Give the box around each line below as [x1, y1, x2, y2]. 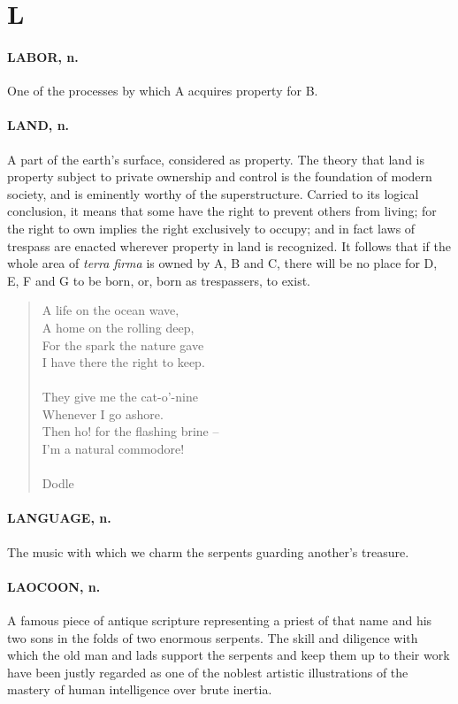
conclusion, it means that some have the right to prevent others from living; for [7, 202, 437, 220]
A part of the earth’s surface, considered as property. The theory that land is [7, 149, 425, 168]
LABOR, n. [7, 47, 79, 65]
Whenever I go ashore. [42, 404, 164, 423]
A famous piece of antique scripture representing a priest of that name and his [7, 611, 432, 630]
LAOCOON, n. [7, 577, 101, 595]
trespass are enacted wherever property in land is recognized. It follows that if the [7, 236, 451, 255]
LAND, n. [7, 116, 70, 134]
